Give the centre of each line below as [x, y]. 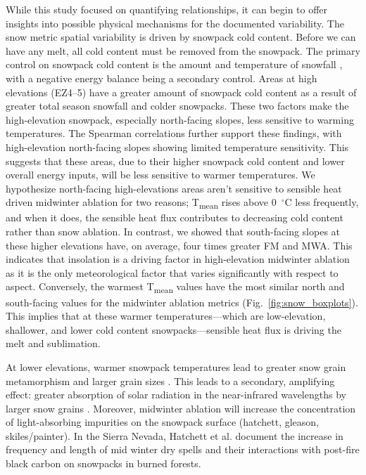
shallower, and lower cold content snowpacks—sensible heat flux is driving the [173, 329]
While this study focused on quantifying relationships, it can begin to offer [167, 9]
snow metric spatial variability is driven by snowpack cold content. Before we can [181, 37]
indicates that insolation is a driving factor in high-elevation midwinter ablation [178, 259]
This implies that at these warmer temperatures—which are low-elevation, [166, 316]
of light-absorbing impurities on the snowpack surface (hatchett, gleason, [163, 422]
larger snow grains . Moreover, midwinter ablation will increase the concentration [181, 408]
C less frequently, [322, 202]
